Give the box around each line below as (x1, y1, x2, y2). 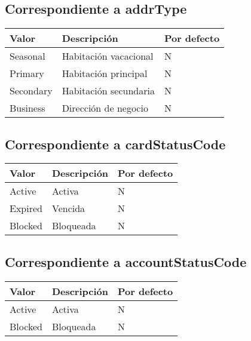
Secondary (10, 84, 53, 98)
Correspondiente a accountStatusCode (5, 252, 247, 271)
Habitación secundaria (62, 84, 155, 98)
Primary (10, 66, 44, 81)
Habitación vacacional (62, 49, 154, 63)
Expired (10, 201, 42, 216)
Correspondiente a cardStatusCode (5, 134, 226, 153)
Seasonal (10, 49, 45, 63)
